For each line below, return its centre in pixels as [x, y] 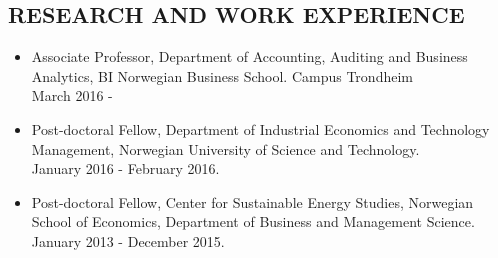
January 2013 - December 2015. [128, 240]
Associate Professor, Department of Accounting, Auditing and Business [249, 56]
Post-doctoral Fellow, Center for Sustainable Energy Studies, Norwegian [252, 201]
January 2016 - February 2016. [125, 168]
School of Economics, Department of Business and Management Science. [253, 221]
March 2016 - [72, 95]
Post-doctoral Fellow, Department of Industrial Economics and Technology [260, 128]
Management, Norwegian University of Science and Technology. [225, 148]
